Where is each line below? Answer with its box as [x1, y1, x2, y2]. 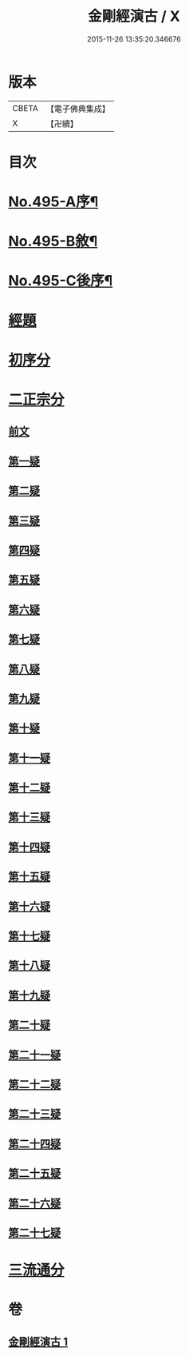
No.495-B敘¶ [8, 233, 98, 250]
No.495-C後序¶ [8, 272, 113, 290]
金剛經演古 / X [87, 7, 181, 26]
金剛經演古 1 [8, 1334, 69, 1348]
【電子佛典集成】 [45, 103, 110, 114]
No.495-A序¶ [8, 193, 99, 211]
